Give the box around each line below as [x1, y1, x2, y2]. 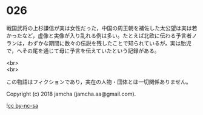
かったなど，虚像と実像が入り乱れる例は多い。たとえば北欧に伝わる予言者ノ [6, 31, 198, 39]
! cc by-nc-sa [6, 102, 38, 109]
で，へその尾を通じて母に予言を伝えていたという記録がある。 [6, 47, 160, 54]
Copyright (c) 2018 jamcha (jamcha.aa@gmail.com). [6, 90, 136, 97]
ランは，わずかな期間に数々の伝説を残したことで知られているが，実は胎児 [6, 39, 192, 47]
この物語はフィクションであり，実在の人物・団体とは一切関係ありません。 [6, 78, 192, 85]
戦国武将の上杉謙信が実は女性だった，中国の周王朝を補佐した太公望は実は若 [6, 24, 198, 31]
